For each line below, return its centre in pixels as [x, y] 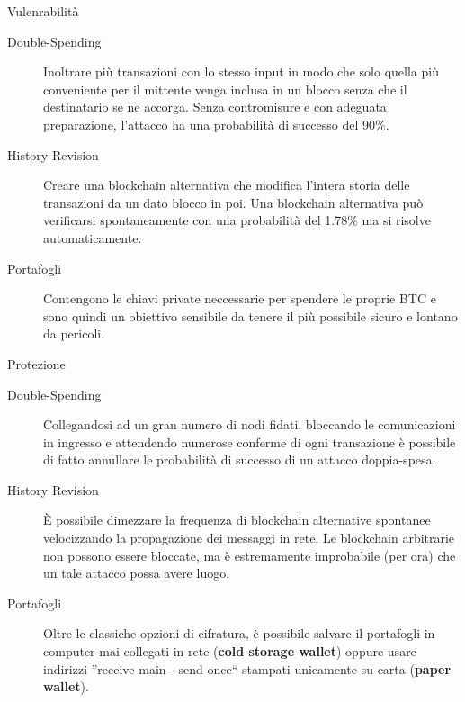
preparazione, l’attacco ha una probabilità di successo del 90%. [216, 124]
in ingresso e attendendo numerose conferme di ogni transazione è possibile [250, 441]
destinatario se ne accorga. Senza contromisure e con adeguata [215, 107]
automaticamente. [93, 237]
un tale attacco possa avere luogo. [137, 573]
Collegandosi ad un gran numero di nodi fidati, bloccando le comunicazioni [250, 424]
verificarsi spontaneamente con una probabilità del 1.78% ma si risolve [237, 220]
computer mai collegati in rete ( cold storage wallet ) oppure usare [230, 651]
